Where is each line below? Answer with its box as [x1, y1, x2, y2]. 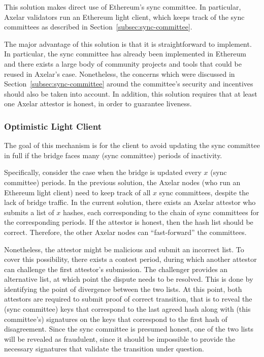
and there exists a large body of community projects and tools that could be [4, 58, 242, 69]
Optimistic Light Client [4, 120, 102, 132]
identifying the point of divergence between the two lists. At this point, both [4, 283, 242, 294]
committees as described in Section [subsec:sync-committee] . [4, 21, 192, 32]
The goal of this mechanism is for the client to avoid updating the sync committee [4, 140, 260, 151]
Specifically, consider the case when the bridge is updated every [4, 167, 202, 177]
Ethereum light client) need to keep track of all [4, 187, 151, 197]
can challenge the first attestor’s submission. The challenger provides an [4, 263, 228, 274]
